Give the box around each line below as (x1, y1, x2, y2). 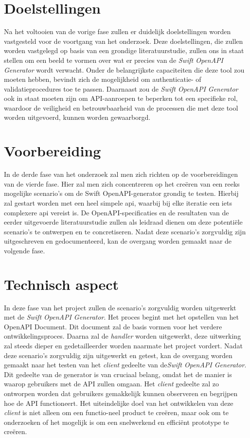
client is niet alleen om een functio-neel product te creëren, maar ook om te (4, 407, 229, 418)
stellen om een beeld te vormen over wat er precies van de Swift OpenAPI (4, 55, 223, 65)
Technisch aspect (4, 274, 119, 294)
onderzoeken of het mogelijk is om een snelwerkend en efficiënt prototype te (4, 417, 229, 427)
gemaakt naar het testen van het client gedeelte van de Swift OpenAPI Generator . (4, 360, 247, 370)
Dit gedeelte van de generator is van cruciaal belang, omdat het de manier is (4, 369, 232, 379)
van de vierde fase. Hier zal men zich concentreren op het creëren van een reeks (4, 178, 240, 189)
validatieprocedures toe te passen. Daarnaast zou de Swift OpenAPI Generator (4, 83, 238, 94)
